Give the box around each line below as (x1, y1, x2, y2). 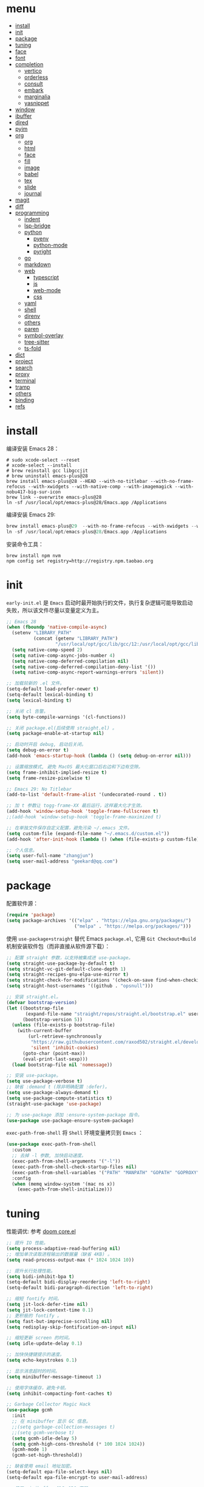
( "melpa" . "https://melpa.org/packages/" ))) (73, 923, 191, 929)
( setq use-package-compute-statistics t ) (6, 1095, 113, 1101)
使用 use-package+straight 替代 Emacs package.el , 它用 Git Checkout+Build (6, 935, 196, 942)
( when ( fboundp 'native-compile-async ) (6, 624, 107, 631)
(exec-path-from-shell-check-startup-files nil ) (12, 1164, 137, 1170)
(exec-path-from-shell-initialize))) (17, 1186, 113, 1192)
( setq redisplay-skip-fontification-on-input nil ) (6, 1324, 137, 1330)
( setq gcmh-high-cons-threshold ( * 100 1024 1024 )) (12, 1441, 146, 1447)
